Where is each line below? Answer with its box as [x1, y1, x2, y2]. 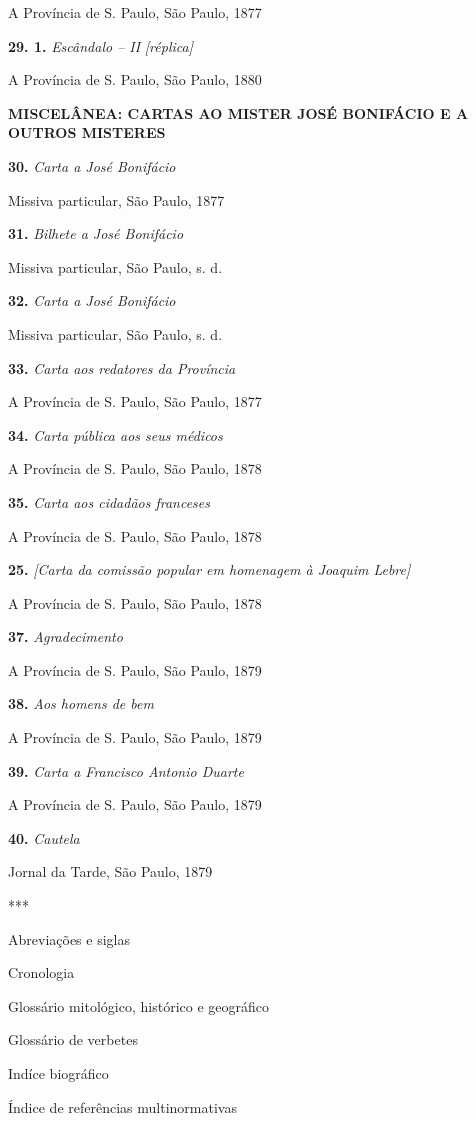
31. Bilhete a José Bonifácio [8, 223, 184, 244]
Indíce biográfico [8, 1063, 109, 1083]
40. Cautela [8, 827, 80, 848]
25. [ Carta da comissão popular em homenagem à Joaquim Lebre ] [8, 559, 411, 580]
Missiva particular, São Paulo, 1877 [8, 189, 225, 210]
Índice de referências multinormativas [8, 1096, 237, 1117]
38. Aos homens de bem [8, 693, 154, 714]
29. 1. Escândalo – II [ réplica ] [8, 35, 193, 56]
